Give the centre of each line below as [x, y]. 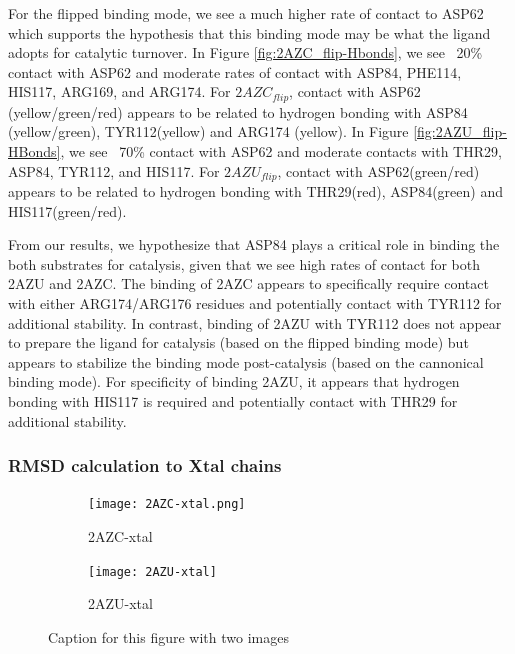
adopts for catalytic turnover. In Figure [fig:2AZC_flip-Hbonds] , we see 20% [245, 52]
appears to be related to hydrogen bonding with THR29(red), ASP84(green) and [255, 191]
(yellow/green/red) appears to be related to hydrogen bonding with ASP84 [238, 111]
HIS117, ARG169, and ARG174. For [119, 91]
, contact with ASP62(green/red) [378, 170]
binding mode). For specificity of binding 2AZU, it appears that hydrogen [234, 381]
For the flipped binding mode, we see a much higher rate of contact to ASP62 [246, 13]
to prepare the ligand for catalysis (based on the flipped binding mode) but [238, 342]
